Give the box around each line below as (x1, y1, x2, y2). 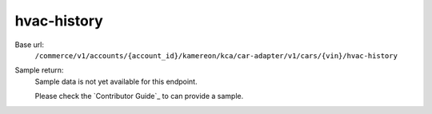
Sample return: (14, 65, 64, 75)
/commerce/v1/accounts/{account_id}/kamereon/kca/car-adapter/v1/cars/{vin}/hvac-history (34, 51, 398, 60)
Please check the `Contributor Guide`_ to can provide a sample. (34, 92, 244, 101)
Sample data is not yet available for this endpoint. (34, 77, 198, 86)
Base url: (14, 40, 44, 49)
